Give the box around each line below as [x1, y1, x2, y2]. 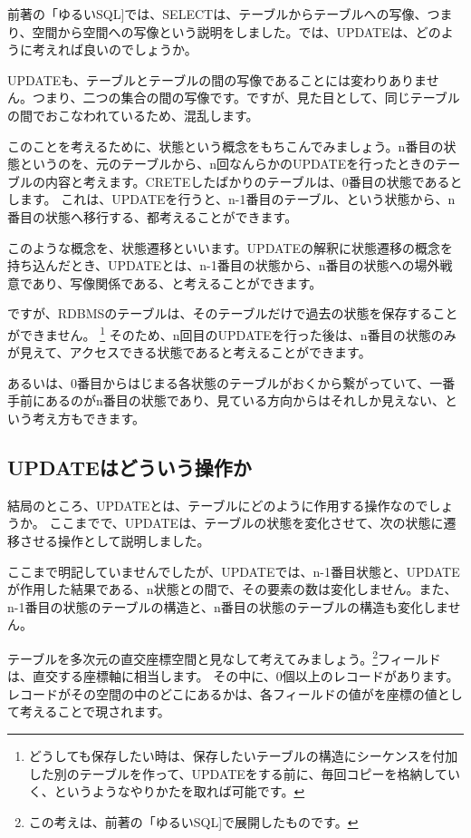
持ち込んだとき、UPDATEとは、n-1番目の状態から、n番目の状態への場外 [7, 256, 440, 275]
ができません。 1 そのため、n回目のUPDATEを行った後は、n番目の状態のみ [7, 322, 457, 344]
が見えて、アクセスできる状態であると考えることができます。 [7, 343, 371, 362]
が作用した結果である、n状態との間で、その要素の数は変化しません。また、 [7, 580, 457, 599]
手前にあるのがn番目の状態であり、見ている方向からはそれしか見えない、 [7, 391, 446, 410]
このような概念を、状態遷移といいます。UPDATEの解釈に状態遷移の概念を [7, 238, 453, 257]
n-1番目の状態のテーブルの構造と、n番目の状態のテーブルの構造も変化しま [7, 597, 448, 616]
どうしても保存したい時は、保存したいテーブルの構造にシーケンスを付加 [28, 745, 458, 765]
